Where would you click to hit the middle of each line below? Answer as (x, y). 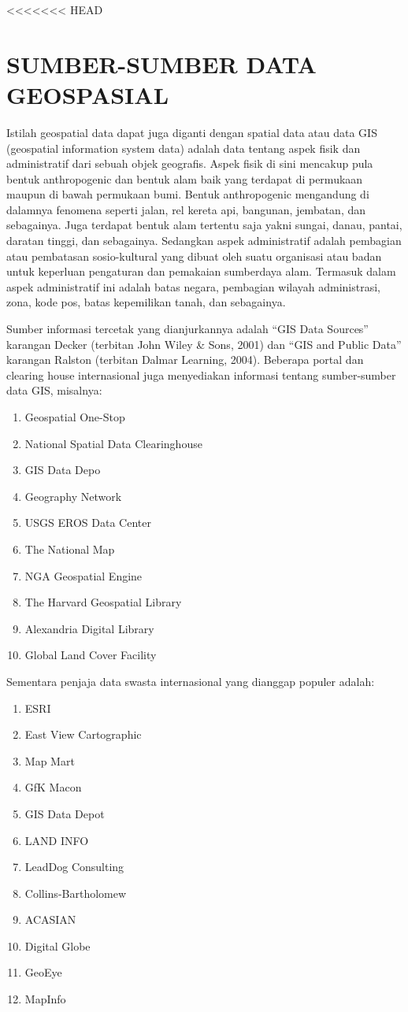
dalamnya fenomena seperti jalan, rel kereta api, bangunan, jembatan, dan (186, 209)
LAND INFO (57, 840)
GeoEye (43, 972)
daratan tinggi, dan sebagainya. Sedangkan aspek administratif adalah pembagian (204, 241)
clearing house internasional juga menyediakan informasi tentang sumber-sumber (201, 374)
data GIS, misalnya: (54, 390)
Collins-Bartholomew (76, 893)
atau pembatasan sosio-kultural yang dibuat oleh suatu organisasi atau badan (194, 256)
